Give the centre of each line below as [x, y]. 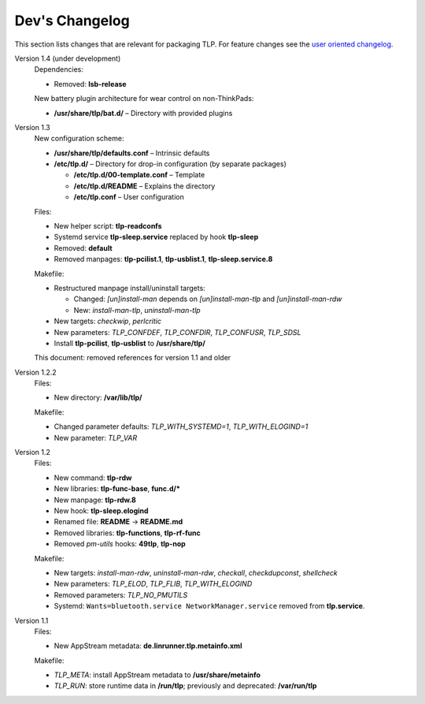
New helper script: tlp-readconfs [108, 226]
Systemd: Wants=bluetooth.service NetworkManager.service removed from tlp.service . [209, 606]
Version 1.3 [32, 127]
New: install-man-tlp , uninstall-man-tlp [137, 310]
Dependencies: [59, 69]
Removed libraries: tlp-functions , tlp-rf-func [127, 533]
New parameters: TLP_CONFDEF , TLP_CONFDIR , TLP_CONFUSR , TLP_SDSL [177, 332]
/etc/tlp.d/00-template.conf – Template [139, 175]
